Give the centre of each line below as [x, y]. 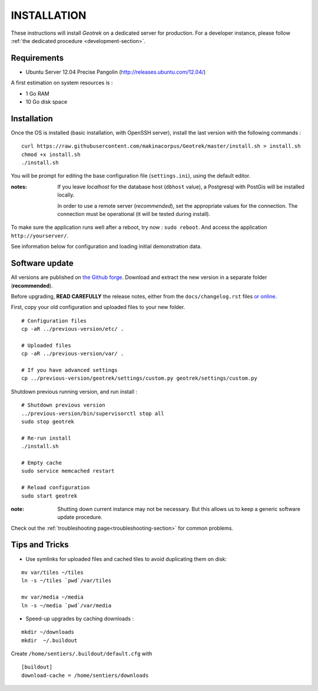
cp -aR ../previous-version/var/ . [73, 354]
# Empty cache [42, 463]
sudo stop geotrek [48, 421]
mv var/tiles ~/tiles [52, 572]
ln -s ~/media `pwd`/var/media [67, 605]
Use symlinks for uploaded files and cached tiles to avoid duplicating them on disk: [126, 559]
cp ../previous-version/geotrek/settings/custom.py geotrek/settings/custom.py [139, 378]
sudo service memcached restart [68, 471]
